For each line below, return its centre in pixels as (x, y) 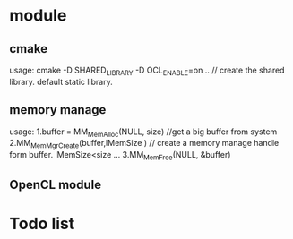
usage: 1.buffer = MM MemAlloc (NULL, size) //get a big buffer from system (143, 132)
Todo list (42, 223)
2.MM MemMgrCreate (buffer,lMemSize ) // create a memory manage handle (144, 144)
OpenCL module (55, 185)
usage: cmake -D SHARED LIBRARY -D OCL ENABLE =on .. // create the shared (147, 71)
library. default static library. (61, 81)
